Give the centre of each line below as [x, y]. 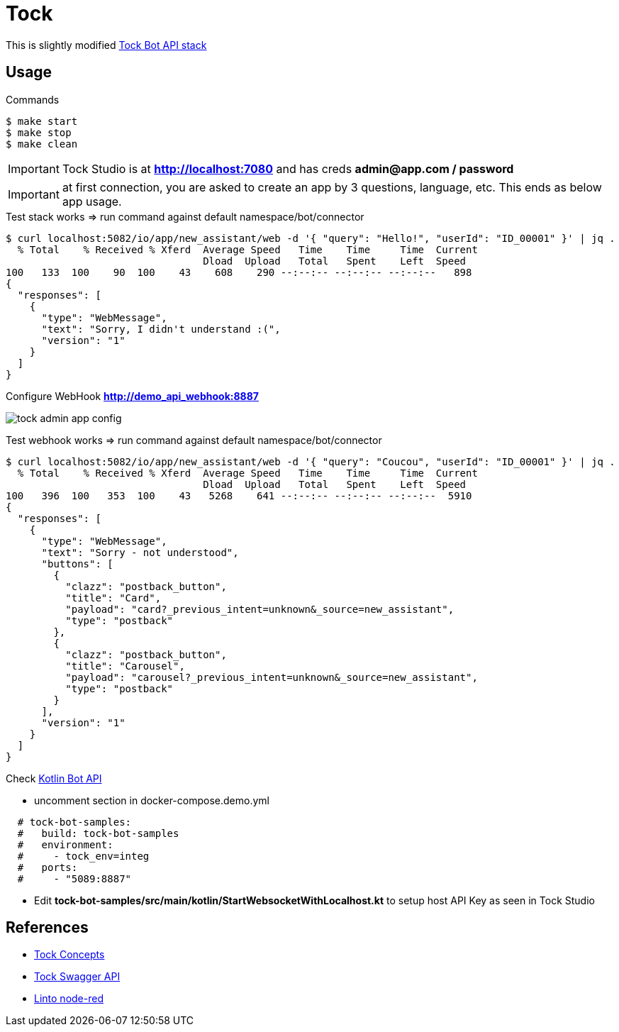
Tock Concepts [69, 955]
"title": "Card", [113, 598]
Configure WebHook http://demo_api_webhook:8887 [132, 396]
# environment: [65, 844]
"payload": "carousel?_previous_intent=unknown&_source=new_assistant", [272, 677]
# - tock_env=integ [83, 856]
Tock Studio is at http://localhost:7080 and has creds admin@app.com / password [288, 168]
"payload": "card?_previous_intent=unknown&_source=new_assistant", [260, 609]
